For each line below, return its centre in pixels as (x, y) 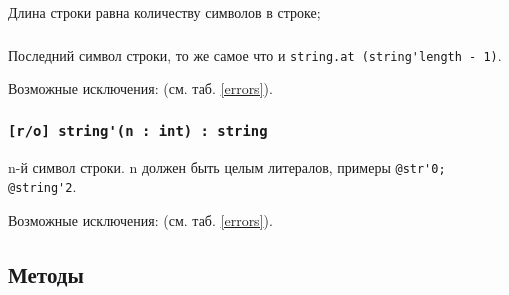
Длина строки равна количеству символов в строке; (164, 12)
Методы (46, 273)
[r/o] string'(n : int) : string (138, 130)
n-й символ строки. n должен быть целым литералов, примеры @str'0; (227, 166)
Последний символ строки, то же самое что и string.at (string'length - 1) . (255, 54)
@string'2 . (42, 186)
